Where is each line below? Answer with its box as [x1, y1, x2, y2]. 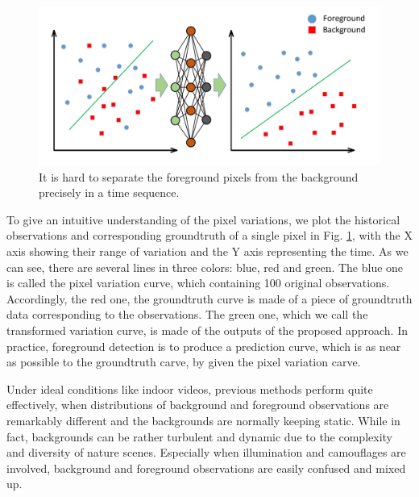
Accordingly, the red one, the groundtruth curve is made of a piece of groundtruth [6, 290, 413, 307]
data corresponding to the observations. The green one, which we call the [6, 306, 368, 323]
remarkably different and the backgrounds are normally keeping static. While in [6, 412, 400, 428]
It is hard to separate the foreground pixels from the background [39, 168, 359, 185]
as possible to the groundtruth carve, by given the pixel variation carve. [6, 353, 361, 370]
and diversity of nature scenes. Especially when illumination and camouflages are [6, 444, 406, 461]
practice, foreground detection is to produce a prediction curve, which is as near [6, 337, 401, 354]
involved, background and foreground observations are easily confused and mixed [6, 459, 406, 476]
